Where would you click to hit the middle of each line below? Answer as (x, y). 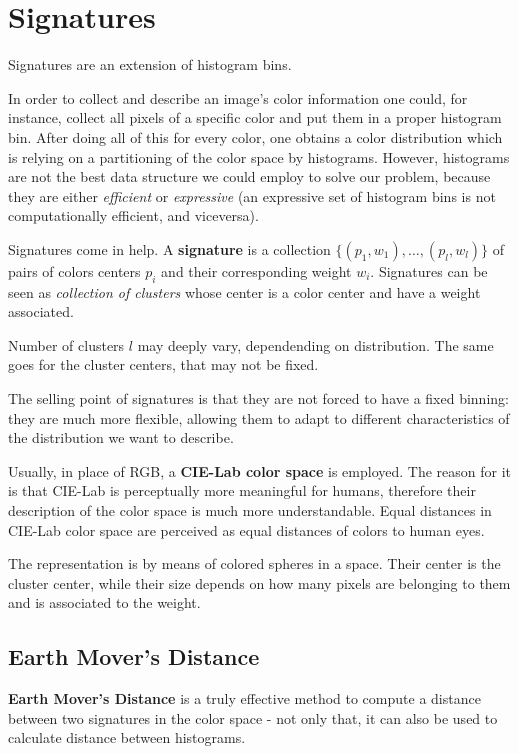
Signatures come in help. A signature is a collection (169, 248)
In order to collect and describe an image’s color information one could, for (238, 97)
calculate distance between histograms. (127, 737)
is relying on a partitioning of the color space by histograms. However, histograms (259, 156)
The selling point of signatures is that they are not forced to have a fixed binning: (258, 398)
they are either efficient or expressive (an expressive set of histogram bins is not (252, 195)
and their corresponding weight (256, 270)
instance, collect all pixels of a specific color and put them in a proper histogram (255, 117)
